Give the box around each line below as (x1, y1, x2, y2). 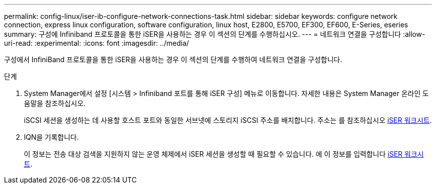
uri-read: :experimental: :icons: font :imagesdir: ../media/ (4, 39, 189, 47)
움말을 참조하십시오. (24, 99, 86, 107)
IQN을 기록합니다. (24, 133, 79, 141)
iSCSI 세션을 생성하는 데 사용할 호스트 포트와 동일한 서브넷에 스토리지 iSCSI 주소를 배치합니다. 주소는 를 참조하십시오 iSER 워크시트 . (24, 116, 432, 124)
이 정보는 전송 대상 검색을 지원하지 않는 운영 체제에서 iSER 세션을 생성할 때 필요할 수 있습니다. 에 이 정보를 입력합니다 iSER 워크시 (24, 150, 424, 158)
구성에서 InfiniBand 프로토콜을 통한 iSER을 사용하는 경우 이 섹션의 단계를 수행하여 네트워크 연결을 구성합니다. (4, 55, 342, 64)
